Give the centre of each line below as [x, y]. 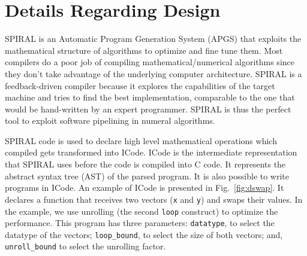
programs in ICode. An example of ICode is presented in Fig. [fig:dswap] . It [145, 188]
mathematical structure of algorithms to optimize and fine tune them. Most [144, 50]
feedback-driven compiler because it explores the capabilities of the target [140, 85]
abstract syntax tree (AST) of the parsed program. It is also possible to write [147, 176]
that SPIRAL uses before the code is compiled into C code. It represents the [145, 164]
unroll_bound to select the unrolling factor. [85, 246]
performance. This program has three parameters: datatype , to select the [140, 223]
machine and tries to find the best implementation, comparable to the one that [150, 97]
